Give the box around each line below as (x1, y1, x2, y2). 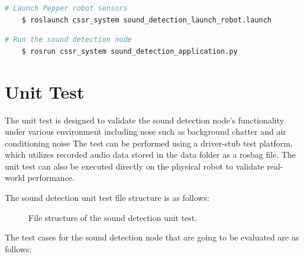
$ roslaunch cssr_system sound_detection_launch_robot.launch (21, 15, 272, 24)
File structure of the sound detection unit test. (28, 211, 198, 223)
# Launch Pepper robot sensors (5, 4, 128, 12)
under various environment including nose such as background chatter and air (5, 125, 286, 138)
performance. (27, 171, 75, 184)
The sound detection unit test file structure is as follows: (5, 191, 209, 204)
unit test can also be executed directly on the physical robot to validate (5, 160, 264, 172)
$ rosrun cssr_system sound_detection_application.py (21, 47, 238, 56)
